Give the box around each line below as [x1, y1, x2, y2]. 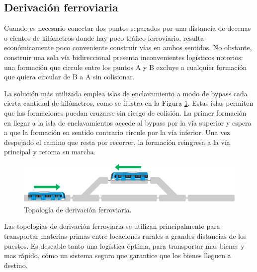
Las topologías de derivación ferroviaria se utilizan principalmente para [4, 221, 220, 231]
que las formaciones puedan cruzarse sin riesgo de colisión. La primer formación [4, 107, 247, 118]
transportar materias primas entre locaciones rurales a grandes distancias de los [4, 230, 247, 241]
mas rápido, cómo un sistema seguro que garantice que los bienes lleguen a [4, 250, 231, 261]
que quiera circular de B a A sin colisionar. [4, 71, 135, 82]
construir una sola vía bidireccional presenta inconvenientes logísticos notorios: [4, 52, 243, 62]
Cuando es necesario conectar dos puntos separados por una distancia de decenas [4, 23, 251, 33]
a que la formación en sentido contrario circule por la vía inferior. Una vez [4, 127, 230, 137]
